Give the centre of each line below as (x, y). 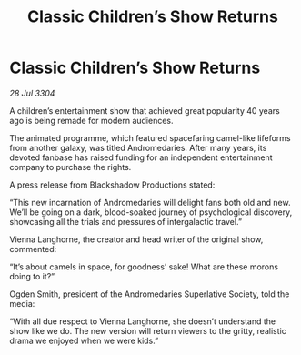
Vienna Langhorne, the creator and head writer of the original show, (136, 239)
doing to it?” (32, 276)
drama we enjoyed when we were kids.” (84, 340)
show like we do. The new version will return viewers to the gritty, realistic (148, 330)
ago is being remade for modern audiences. (91, 120)
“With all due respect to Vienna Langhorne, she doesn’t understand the (142, 321)
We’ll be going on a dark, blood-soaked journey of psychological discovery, (151, 212)
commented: (33, 248)
